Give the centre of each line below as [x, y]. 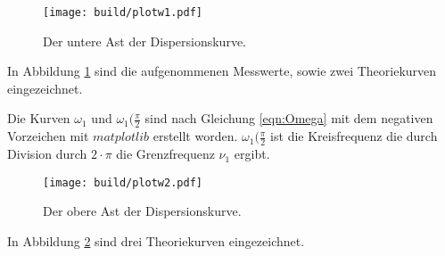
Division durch [47, 154]
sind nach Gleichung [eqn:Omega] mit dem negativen [289, 118]
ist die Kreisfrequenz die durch [354, 136]
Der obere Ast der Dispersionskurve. [142, 211]
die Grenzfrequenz [165, 154]
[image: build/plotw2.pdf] [123, 182]
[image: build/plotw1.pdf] [123, 12]
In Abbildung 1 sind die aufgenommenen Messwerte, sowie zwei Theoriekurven [222, 71]
